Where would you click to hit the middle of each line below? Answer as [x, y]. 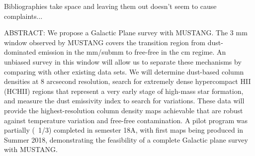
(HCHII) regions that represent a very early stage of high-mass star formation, [124, 91]
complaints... [23, 16]
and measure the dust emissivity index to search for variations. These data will [124, 101]
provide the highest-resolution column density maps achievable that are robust [124, 110]
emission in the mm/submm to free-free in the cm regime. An [132, 52]
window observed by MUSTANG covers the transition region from [105, 42]
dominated [20, 52]
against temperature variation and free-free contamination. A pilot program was [126, 120]
